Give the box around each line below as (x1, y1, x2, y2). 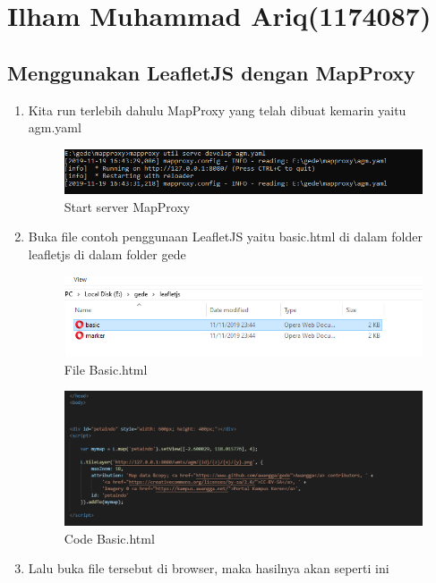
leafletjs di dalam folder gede (28, 244, 186, 263)
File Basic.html (64, 359, 148, 378)
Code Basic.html (64, 528, 155, 547)
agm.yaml (28, 118, 81, 137)
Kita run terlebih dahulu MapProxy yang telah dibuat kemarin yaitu (28, 100, 406, 119)
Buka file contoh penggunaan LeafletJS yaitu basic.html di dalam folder (28, 227, 423, 246)
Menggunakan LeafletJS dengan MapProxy (7, 58, 415, 86)
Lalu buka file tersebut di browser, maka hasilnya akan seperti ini (28, 559, 389, 578)
